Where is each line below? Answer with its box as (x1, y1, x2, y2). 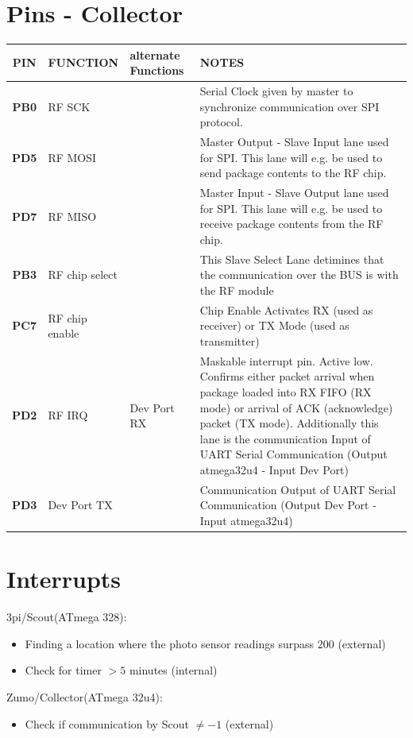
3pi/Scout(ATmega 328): (6, 609, 127, 625)
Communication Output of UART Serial (199, 481, 396, 497)
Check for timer (25, 662, 102, 678)
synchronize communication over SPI (199, 98, 380, 114)
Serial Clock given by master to (199, 83, 353, 99)
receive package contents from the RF (199, 215, 384, 232)
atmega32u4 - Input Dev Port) (199, 461, 349, 477)
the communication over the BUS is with (199, 266, 399, 283)
